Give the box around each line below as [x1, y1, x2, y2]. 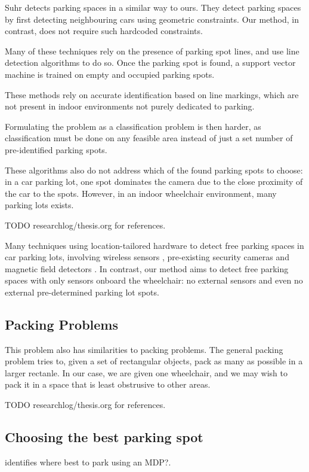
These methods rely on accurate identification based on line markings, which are [5, 88, 299, 101]
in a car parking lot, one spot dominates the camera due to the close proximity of [5, 175, 303, 188]
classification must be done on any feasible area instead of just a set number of [5, 132, 293, 144]
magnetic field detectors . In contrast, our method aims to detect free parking [5, 262, 289, 275]
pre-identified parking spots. [5, 143, 107, 156]
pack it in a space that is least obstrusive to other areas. [5, 378, 211, 391]
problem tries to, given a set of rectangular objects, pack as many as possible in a [5, 355, 303, 367]
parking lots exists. [5, 199, 74, 211]
